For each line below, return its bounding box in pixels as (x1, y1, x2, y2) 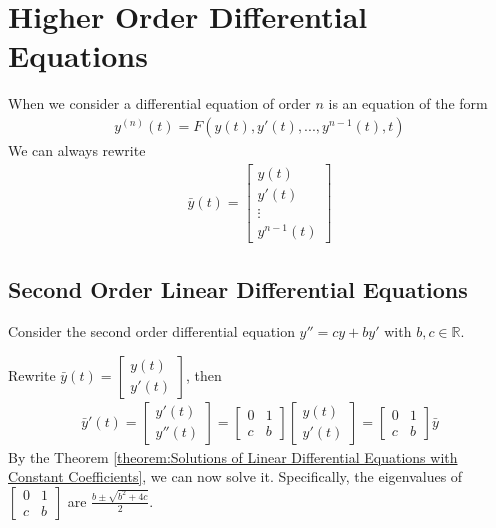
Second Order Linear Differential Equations (8, 274, 468, 305)
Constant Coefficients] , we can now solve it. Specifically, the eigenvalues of (8, 466, 463, 487)
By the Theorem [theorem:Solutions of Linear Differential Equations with (8, 446, 458, 467)
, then (186, 364, 222, 385)
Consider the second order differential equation (8, 320, 295, 341)
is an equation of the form (328, 93, 488, 114)
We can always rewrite (8, 139, 146, 160)
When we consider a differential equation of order (8, 93, 311, 114)
